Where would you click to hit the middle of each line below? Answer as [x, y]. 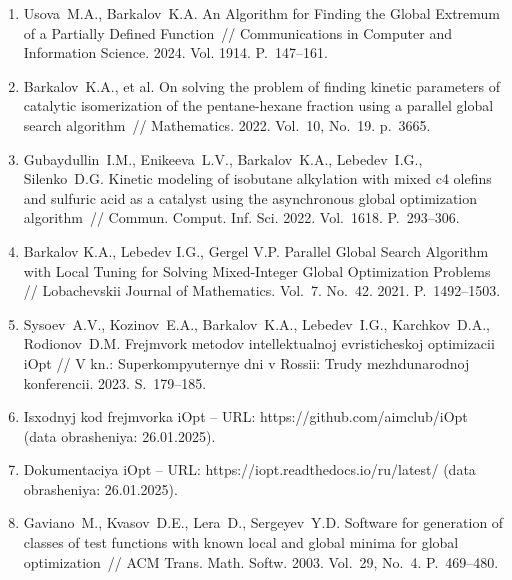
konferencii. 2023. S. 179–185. [115, 382]
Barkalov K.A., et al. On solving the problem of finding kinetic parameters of [261, 85]
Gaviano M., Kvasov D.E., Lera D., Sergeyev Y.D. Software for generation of [263, 522]
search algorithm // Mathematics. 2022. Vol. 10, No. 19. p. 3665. [227, 124]
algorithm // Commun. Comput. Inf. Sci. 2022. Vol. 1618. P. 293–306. [241, 217]
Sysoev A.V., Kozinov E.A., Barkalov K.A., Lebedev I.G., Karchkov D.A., [256, 323]
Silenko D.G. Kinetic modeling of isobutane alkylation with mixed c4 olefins [257, 178]
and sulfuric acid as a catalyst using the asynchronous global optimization [250, 197]
